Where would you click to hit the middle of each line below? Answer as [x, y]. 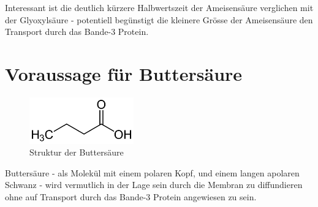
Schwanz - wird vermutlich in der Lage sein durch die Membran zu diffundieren [154, 185]
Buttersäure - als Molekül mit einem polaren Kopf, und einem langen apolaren [152, 172]
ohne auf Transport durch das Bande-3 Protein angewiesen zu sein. [131, 197]
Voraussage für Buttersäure [124, 73]
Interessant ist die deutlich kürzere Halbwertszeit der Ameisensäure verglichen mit [159, 7]
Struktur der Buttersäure [77, 152]
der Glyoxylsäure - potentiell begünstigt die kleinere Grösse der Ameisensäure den [159, 19]
